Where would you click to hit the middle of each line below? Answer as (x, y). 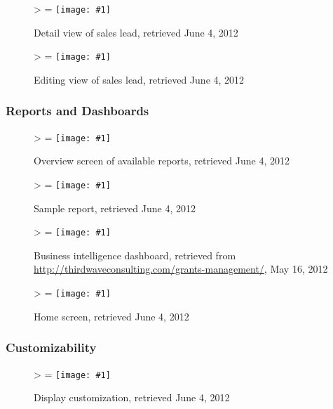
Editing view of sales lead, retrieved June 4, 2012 (139, 79)
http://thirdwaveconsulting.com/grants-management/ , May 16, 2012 (181, 269)
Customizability (51, 348)
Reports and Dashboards (77, 111)
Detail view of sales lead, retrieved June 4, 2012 (136, 32)
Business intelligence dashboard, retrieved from (135, 255)
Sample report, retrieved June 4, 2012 (115, 208)
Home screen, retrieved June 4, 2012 (111, 316)
